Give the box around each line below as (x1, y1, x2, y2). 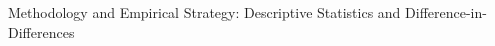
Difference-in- (405, 2, 487, 22)
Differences (8, 21, 75, 42)
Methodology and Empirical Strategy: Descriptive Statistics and (8, 2, 401, 22)
